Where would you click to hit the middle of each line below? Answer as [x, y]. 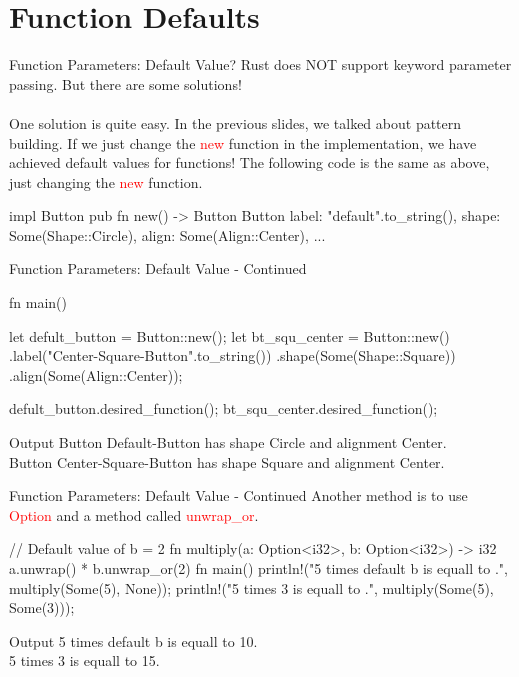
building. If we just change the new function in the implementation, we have [243, 142]
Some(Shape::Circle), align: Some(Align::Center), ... [167, 234]
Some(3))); [42, 607]
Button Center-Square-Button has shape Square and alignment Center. [227, 461]
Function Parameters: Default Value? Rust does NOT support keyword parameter [260, 64]
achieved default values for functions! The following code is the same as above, [249, 162]
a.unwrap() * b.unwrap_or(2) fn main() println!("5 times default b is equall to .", [258, 568]
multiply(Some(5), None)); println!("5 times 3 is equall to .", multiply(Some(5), [251, 587]
